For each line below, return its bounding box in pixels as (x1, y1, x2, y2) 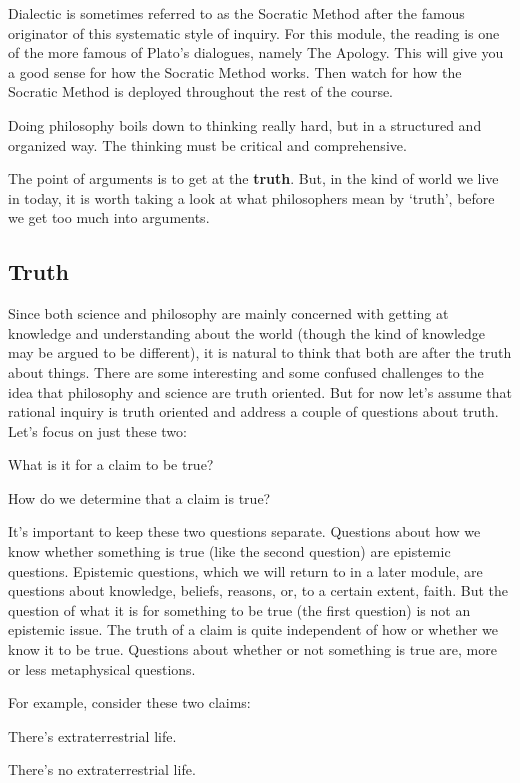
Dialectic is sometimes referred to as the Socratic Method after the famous (8, 3, 465, 23)
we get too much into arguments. (8, 207, 210, 228)
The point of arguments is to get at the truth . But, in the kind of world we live (8, 168, 499, 189)
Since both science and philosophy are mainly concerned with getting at (8, 303, 449, 324)
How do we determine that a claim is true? (8, 487, 271, 508)
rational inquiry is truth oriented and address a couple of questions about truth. (8, 401, 499, 422)
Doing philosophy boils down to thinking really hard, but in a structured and (8, 114, 482, 135)
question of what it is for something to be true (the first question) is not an (8, 599, 471, 620)
